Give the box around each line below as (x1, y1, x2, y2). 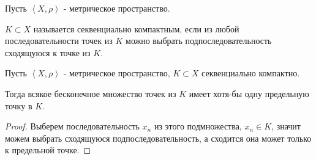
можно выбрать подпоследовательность (126, 34, 272, 47)
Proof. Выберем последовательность (5, 120, 140, 133)
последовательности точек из (5, 34, 113, 47)
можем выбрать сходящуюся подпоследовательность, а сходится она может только (5, 131, 312, 144)
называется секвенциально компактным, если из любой (33, 22, 239, 35)
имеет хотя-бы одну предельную (189, 87, 309, 100)
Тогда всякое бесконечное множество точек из (5, 87, 176, 100)
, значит (271, 120, 301, 133)
